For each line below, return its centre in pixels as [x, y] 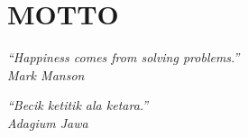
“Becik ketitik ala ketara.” [78, 105]
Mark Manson [46, 74]
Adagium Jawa [48, 122]
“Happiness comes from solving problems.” [124, 57]
